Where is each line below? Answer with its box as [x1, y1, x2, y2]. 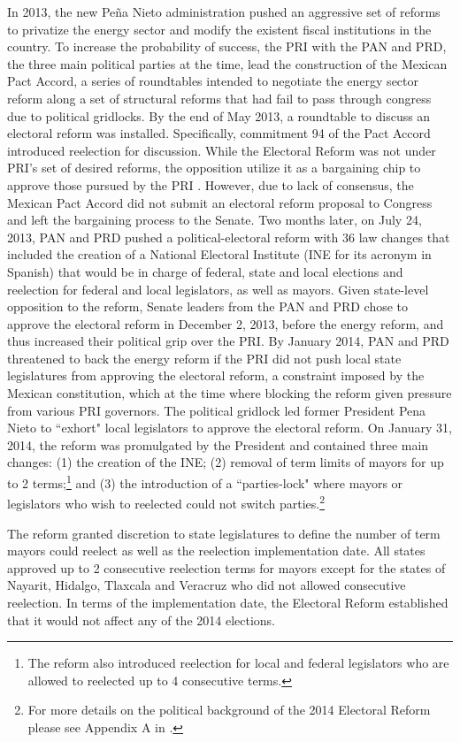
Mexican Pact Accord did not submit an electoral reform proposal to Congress [7, 193, 433, 211]
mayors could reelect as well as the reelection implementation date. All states [7, 541, 425, 560]
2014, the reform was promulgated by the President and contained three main [7, 435, 429, 454]
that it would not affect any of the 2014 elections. [7, 610, 276, 629]
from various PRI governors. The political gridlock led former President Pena [7, 401, 426, 419]
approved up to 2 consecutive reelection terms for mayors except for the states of [7, 558, 446, 577]
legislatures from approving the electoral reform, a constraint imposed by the [7, 366, 425, 385]
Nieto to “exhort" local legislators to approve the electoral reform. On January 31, [7, 418, 452, 437]
